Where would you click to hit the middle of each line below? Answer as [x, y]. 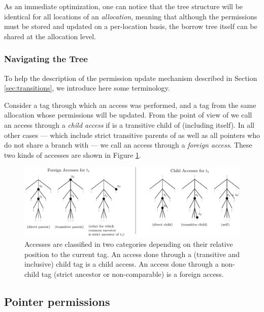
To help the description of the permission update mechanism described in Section [131, 78]
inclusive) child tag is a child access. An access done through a [122, 264]
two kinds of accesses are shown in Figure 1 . [73, 154]
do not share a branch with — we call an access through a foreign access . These [128, 145]
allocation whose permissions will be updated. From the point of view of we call [128, 115]
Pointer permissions [57, 301]
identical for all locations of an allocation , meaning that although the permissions [131, 16]
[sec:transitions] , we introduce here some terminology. [87, 88]
